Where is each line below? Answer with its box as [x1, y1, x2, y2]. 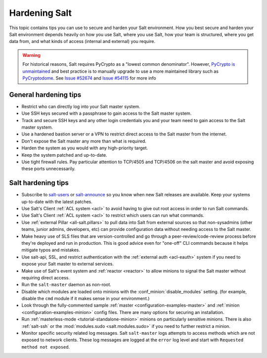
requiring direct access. [21, 274, 70, 280]
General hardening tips [9, 90, 82, 99]
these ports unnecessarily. [21, 166, 76, 172]
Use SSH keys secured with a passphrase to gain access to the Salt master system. [21, 110, 192, 116]
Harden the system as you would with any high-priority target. [21, 145, 148, 151]
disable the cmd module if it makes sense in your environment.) [21, 296, 150, 302]
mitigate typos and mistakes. [21, 247, 80, 253]
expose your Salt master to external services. [21, 261, 114, 267]
